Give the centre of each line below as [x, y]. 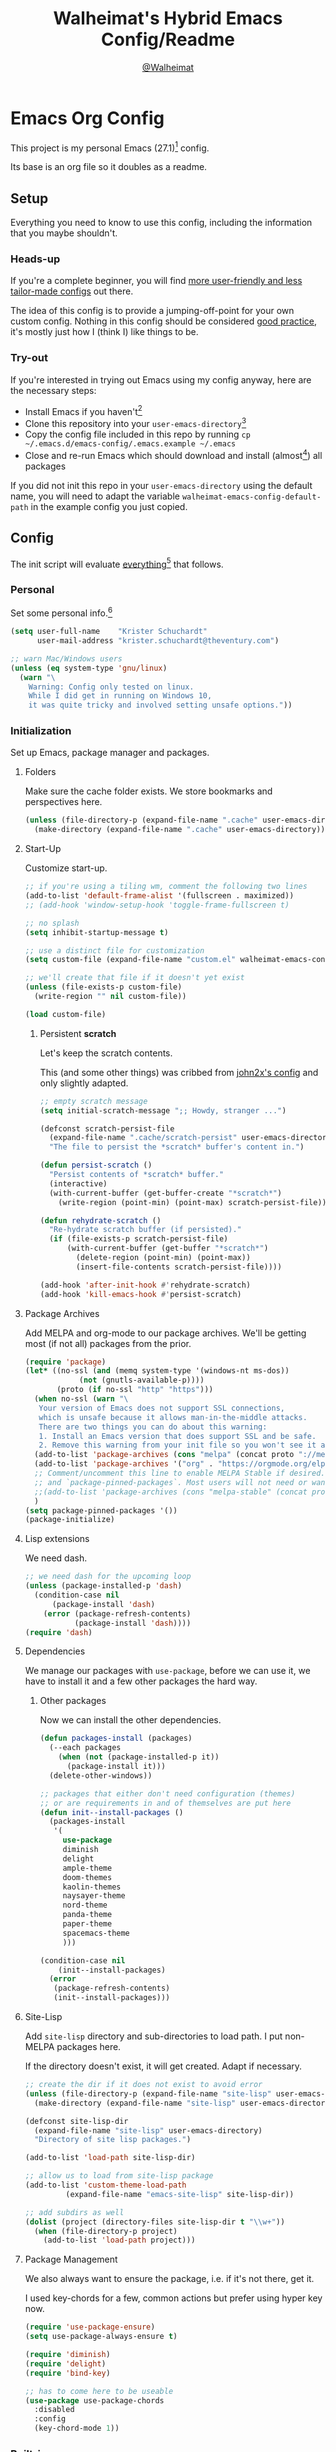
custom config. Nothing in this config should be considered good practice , [163, 321]
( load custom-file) [65, 1014]
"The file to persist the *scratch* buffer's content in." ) [176, 1147]
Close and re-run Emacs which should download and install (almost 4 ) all [173, 454]
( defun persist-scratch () [96, 1165]
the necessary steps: [53, 390]
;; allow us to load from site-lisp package [119, 2176]
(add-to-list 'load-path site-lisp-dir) [110, 2158]
